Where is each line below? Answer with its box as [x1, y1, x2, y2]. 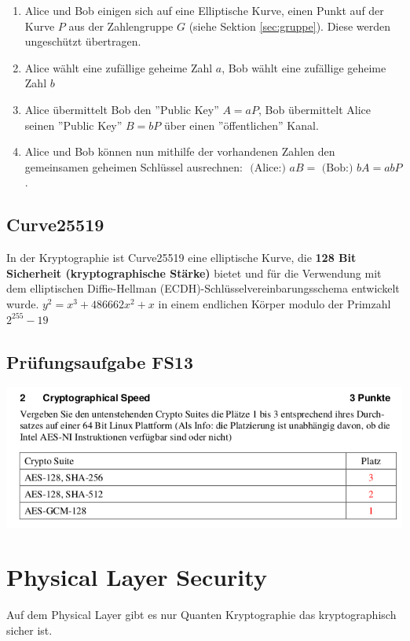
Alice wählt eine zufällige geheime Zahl [24, 59, 213, 76]
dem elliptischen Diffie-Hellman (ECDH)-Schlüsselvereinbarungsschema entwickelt [6, 280, 400, 297]
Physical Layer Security [6, 561, 267, 593]
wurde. [6, 295, 39, 311]
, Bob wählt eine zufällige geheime [221, 59, 386, 76]
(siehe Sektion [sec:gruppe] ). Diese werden [189, 17, 391, 34]
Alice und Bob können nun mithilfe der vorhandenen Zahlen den [24, 143, 335, 160]
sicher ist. [6, 622, 53, 639]
